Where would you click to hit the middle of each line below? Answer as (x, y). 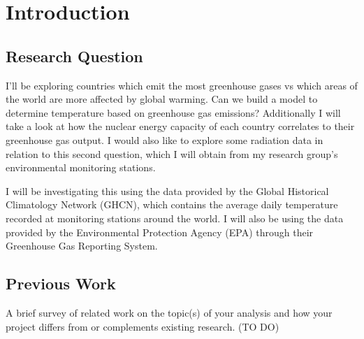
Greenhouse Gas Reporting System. (82, 246)
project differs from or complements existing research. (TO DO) (143, 326)
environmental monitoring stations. (81, 167)
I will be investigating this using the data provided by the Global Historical (167, 190)
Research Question (74, 56)
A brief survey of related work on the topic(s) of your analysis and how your (169, 312)
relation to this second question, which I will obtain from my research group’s (172, 153)
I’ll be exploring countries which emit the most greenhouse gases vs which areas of (182, 85)
